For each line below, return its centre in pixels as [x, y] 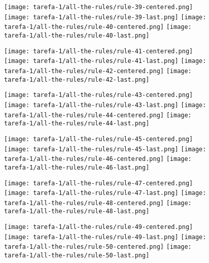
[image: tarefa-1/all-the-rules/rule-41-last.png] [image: [105, 61]
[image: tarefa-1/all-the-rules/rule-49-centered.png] [99, 227]
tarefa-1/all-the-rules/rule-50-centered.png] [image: [98, 247]
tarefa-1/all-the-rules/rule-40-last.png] [77, 35]
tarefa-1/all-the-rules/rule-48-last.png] [77, 211]
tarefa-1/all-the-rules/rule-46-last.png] [77, 167]
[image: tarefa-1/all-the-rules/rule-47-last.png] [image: [105, 193]
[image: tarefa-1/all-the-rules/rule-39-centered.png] [99, 7]
